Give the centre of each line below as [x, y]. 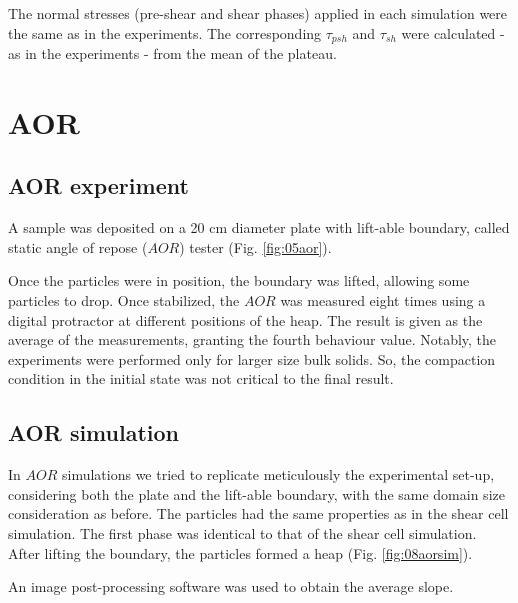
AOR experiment [98, 185]
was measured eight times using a [383, 300]
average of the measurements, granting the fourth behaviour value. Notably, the [252, 339]
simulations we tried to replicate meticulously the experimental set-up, [278, 474]
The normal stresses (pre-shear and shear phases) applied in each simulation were [258, 13]
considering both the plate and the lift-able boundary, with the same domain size [256, 493]
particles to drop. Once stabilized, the [124, 300]
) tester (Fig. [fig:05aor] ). [255, 246]
